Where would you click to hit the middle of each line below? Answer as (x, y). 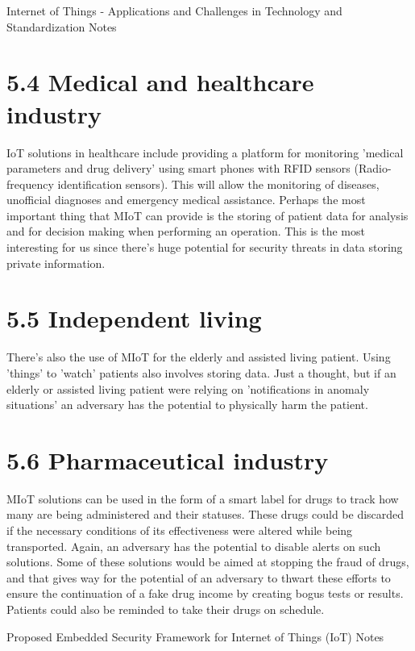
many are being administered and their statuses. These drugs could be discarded (205, 514)
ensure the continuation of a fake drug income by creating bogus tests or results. (205, 593)
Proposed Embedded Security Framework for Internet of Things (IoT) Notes (195, 636)
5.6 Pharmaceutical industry (168, 459)
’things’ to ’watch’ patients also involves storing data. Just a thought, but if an (201, 372)
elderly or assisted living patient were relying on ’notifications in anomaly (188, 388)
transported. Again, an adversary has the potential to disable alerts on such (194, 546)
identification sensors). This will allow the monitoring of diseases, (218, 184)
